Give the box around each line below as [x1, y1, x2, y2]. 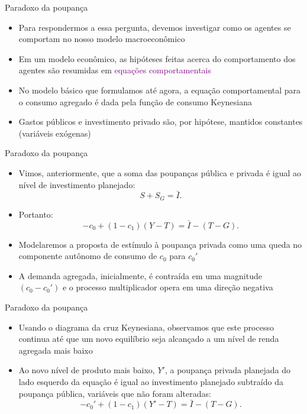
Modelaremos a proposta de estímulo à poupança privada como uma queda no [18, 238, 302, 250]
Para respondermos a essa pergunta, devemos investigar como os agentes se [18, 21, 291, 33]
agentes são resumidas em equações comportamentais [18, 64, 211, 76]
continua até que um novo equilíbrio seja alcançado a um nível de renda [18, 332, 279, 345]
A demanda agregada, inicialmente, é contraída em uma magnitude [18, 269, 262, 282]
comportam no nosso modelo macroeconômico [18, 33, 185, 45]
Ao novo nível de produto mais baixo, [18, 364, 155, 376]
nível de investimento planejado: [18, 178, 135, 190]
